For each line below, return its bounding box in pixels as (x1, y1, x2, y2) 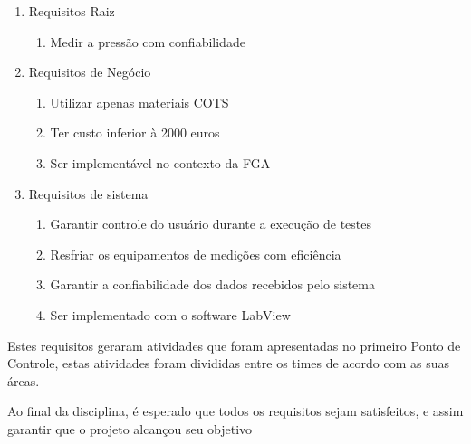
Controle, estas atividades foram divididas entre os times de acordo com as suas (7, 354, 450, 373)
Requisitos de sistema (28, 184, 149, 203)
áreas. (7, 371, 40, 390)
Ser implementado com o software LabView (50, 305, 291, 324)
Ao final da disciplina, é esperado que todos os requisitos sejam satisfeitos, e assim (7, 401, 464, 420)
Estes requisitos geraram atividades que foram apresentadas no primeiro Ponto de (7, 335, 461, 354)
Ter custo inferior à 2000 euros (50, 123, 220, 142)
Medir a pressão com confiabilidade (50, 32, 245, 51)
